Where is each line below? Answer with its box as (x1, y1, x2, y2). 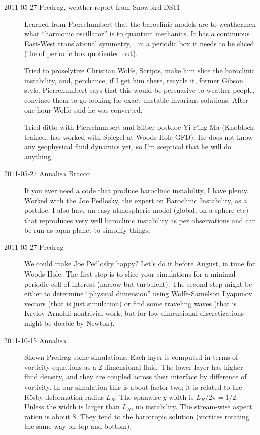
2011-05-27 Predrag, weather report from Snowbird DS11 (4, 2, 180, 12)
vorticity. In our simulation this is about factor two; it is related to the (24, 382, 242, 392)
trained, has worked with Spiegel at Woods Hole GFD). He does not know (24, 131, 253, 142)
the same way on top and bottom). (24, 421, 132, 431)
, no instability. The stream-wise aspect (131, 401, 252, 412)
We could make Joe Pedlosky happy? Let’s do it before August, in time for (24, 258, 255, 269)
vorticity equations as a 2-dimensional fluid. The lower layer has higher (24, 361, 243, 372)
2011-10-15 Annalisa (4, 335, 67, 345)
